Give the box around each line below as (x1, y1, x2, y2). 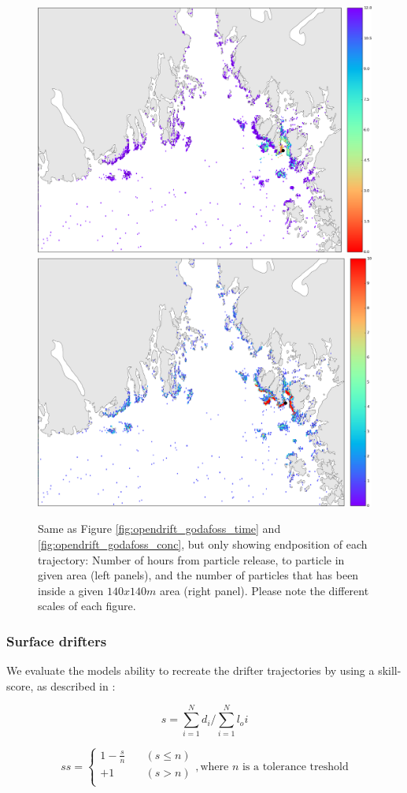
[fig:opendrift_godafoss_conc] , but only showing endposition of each (38, 535, 368, 552)
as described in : (36, 677, 116, 694)
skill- (378, 662, 401, 679)
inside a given (38, 582, 104, 598)
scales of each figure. (38, 598, 136, 614)
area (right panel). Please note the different (159, 582, 369, 598)
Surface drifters (6, 631, 107, 650)
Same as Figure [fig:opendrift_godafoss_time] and (38, 520, 281, 537)
